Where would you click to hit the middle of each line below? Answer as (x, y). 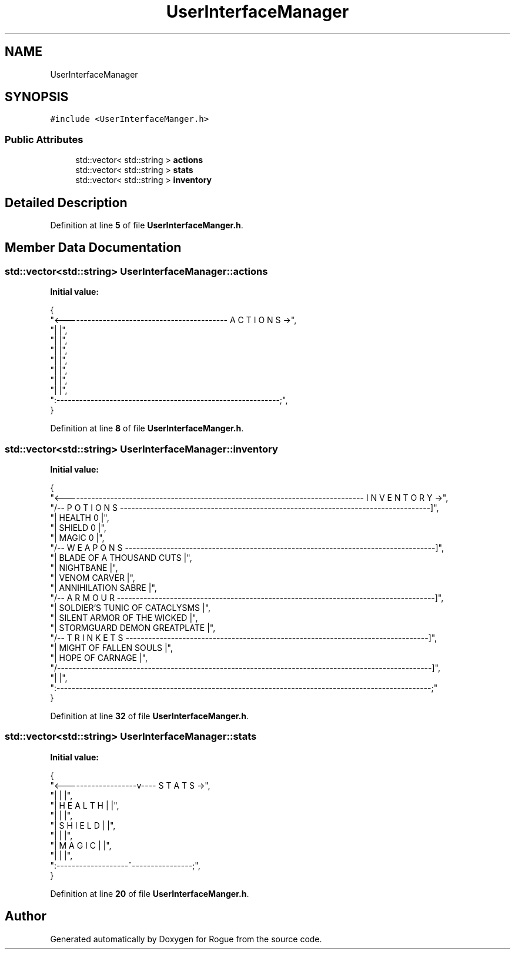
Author (26, 916)
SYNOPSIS (37, 97)
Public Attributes (44, 139)
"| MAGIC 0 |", (77, 538)
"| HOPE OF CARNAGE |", (99, 658)
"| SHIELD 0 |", (78, 528)
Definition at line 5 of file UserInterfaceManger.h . (147, 225)
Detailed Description (66, 202)
